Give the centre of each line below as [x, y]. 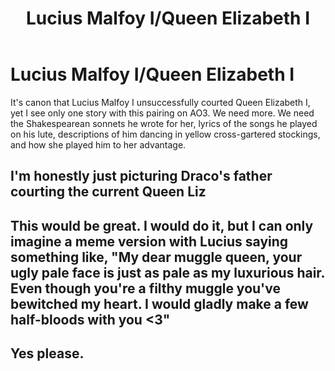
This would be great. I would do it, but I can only [162, 225]
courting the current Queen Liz [108, 192]
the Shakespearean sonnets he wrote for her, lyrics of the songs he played [164, 123]
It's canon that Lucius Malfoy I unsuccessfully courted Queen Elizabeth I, [160, 102]
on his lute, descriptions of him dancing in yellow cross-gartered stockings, [165, 134]
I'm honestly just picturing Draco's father [141, 176]
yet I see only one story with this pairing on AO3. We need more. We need [162, 113]
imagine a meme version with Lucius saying [149, 241]
